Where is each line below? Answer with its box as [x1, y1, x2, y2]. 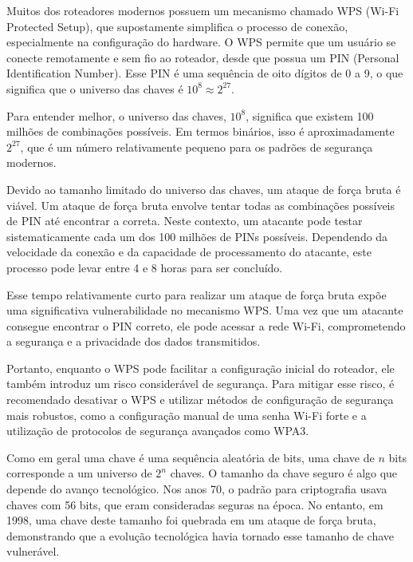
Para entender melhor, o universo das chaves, [6, 107, 226, 124]
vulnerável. [6, 543, 60, 560]
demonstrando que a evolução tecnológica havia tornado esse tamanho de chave [6, 527, 394, 544]
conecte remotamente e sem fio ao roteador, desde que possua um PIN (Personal [6, 49, 399, 65]
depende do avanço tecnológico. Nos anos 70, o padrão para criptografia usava [6, 481, 387, 497]
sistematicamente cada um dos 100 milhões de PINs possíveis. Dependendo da [6, 228, 388, 244]
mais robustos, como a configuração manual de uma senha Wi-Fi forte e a [6, 406, 367, 423]
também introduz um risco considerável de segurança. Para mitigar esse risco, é [6, 375, 395, 392]
